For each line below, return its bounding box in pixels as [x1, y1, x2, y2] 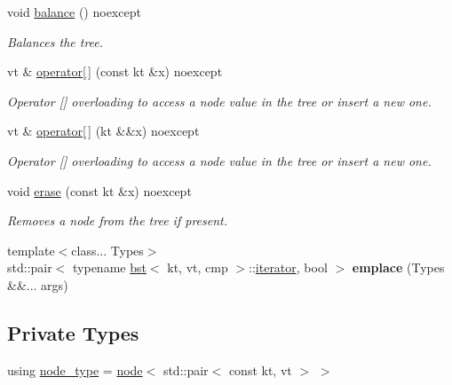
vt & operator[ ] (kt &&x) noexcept [7, 122, 200, 140]
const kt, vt [228, 360, 292, 379]
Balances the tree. [7, 32, 104, 51]
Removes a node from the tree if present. [7, 211, 227, 230]
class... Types [71, 240, 144, 259]
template [7, 240, 55, 259]
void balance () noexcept [7, 3, 141, 20]
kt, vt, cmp [167, 258, 228, 277]
